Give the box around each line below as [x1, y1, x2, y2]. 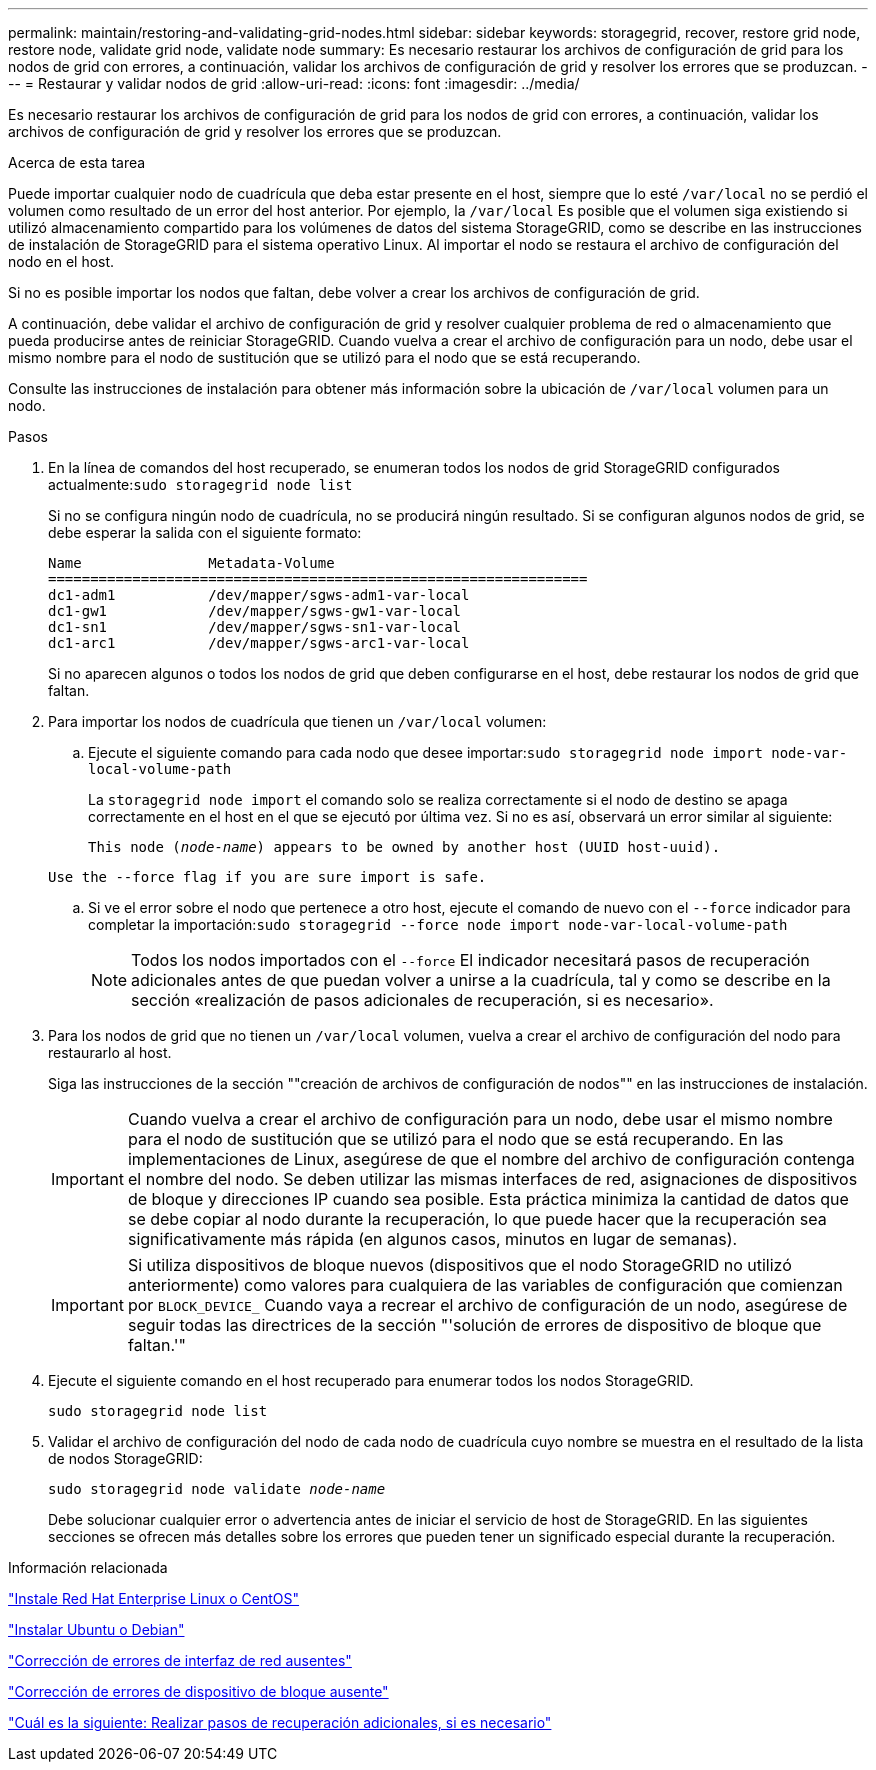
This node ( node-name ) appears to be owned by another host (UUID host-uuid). [88, 839, 721, 855]
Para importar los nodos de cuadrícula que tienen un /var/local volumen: [48, 713, 547, 730]
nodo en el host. [8, 253, 115, 270]
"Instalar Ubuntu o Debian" [8, 1621, 185, 1638]
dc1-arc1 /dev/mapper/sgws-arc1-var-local [48, 635, 470, 651]
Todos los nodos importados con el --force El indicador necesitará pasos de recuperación [131, 950, 810, 970]
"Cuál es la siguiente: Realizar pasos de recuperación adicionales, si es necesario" [8, 1714, 552, 1731]
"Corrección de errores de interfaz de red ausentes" [8, 1652, 352, 1669]
